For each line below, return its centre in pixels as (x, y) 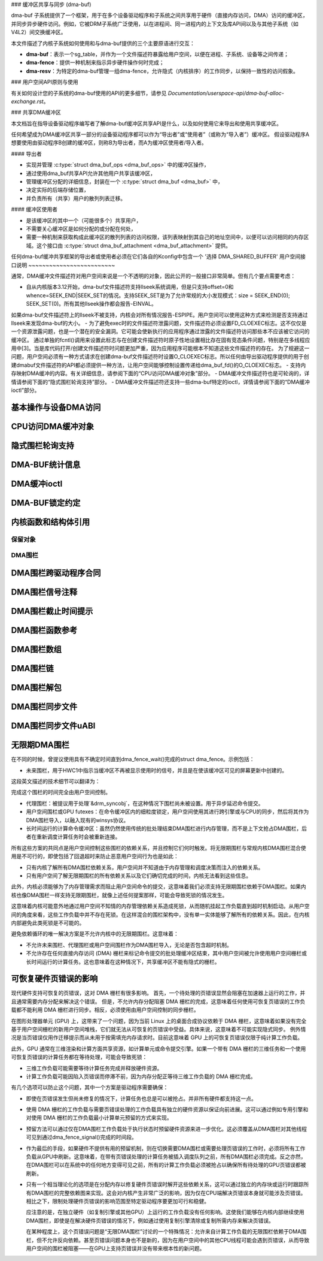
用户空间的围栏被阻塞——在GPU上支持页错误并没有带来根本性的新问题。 (115, 1248)
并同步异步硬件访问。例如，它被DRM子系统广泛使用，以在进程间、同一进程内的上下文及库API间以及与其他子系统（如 (155, 23)
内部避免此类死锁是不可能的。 (48, 922)
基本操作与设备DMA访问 (56, 407)
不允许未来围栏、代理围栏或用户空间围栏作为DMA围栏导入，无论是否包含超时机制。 (129, 945)
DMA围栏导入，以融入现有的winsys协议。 (77, 820)
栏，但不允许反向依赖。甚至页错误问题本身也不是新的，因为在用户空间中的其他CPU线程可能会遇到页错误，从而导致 (168, 1240)
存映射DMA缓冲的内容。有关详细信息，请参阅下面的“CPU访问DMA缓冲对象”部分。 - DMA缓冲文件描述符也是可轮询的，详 (160, 373)
